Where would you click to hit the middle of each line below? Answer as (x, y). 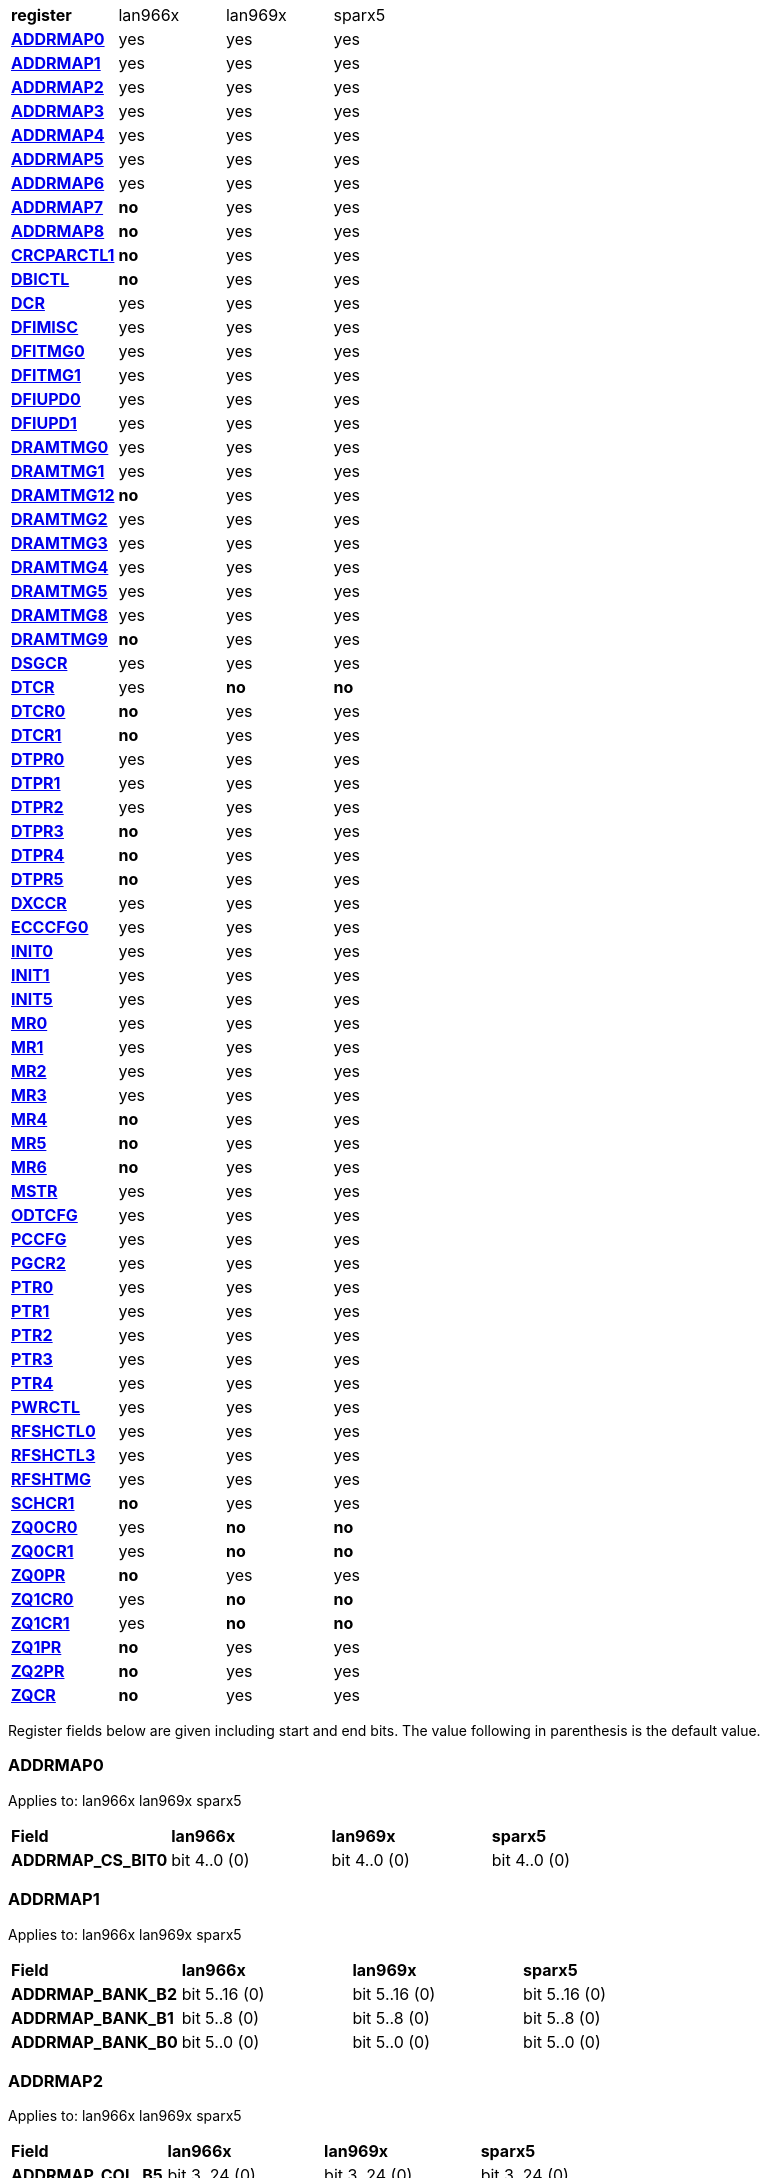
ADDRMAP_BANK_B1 (92, 2017)
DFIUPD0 (46, 399)
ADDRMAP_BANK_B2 (94, 1993)
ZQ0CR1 (42, 1551)
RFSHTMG (51, 1479)
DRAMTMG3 (59, 543)
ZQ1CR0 (42, 1599)
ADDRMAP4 (58, 135)
